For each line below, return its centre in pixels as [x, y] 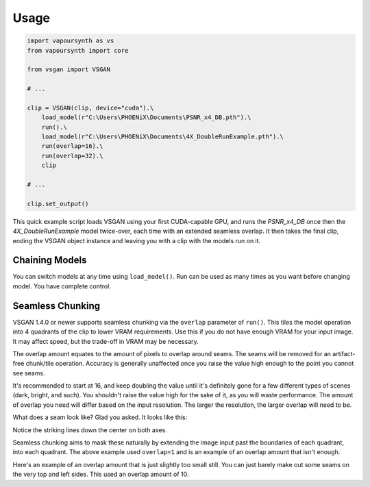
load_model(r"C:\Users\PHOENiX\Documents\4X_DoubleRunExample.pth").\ [163, 137]
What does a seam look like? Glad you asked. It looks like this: [100, 417]
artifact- [344, 353]
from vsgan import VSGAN [69, 70]
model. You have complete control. [62, 286]
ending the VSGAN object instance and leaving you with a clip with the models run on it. [137, 240]
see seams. [29, 373]
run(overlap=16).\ [72, 146]
